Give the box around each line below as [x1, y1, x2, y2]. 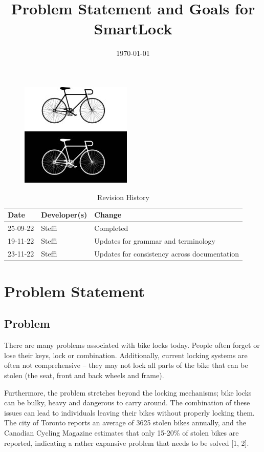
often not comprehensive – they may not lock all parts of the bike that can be [4, 360, 248, 370]
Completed [94, 222, 128, 233]
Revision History [97, 191, 149, 202]
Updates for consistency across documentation [94, 248, 239, 259]
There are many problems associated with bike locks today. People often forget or [4, 340, 260, 350]
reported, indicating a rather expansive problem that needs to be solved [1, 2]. [4, 437, 249, 448]
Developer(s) [41, 209, 87, 220]
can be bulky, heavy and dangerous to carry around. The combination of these [4, 397, 250, 408]
